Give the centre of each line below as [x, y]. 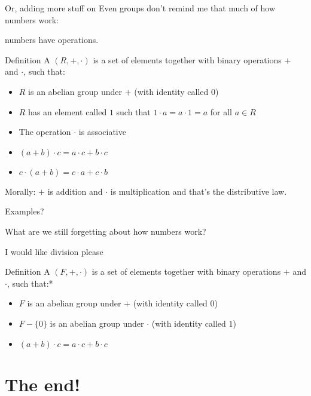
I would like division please [54, 251]
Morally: [20, 191]
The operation [45, 132]
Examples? [25, 211]
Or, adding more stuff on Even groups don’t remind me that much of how [140, 8]
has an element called [68, 111]
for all [221, 111]
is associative [102, 132]
